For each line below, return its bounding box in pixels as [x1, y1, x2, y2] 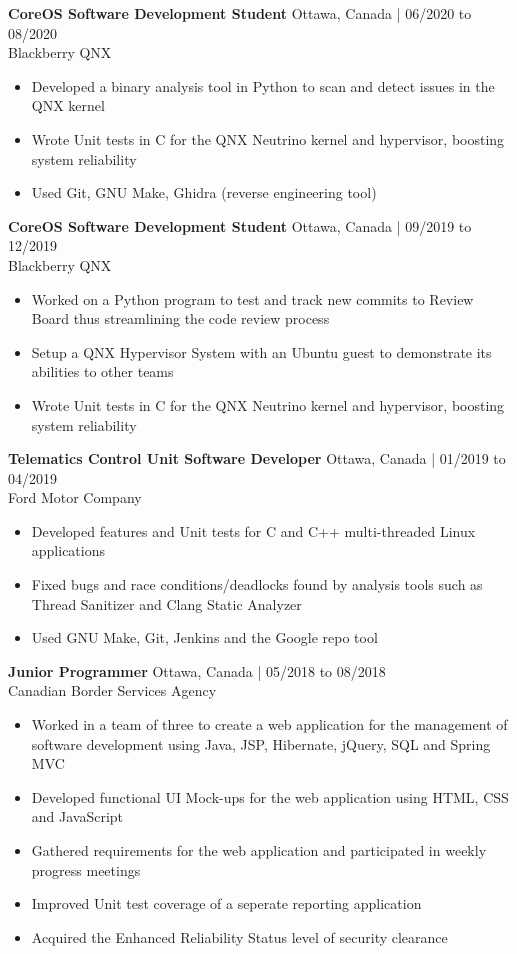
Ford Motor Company [8, 487, 142, 508]
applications [31, 540, 106, 561]
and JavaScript [31, 806, 124, 827]
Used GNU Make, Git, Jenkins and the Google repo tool [31, 627, 378, 648]
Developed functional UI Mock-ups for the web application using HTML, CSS [31, 786, 509, 807]
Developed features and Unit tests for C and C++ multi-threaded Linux [31, 520, 476, 541]
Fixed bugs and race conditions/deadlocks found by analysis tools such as [31, 574, 483, 595]
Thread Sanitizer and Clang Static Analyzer [31, 593, 302, 614]
